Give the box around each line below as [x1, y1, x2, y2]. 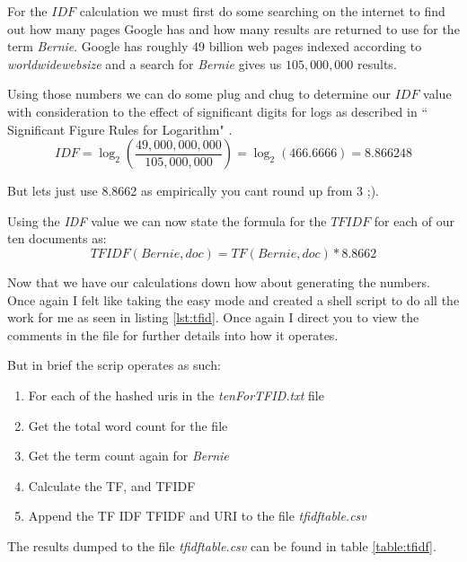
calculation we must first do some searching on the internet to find [79, 2, 445, 20]
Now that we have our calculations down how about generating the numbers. [7, 272, 430, 291]
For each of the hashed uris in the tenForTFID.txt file [28, 385, 324, 404]
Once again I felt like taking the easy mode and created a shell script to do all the [7, 290, 460, 309]
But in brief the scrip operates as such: [7, 356, 221, 374]
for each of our [374, 211, 454, 230]
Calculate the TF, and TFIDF [28, 476, 196, 495]
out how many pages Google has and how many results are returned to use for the [7, 19, 460, 38]
